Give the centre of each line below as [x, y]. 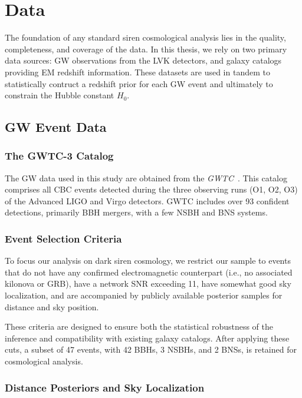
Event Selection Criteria [63, 238]
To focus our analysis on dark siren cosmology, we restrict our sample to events [148, 261]
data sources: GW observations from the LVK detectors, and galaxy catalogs [143, 60]
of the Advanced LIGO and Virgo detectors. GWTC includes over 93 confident [147, 200]
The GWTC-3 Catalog [59, 156]
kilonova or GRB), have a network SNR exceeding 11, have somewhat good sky [148, 283]
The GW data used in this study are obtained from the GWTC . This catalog [146, 178]
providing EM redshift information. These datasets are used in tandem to [137, 72]
